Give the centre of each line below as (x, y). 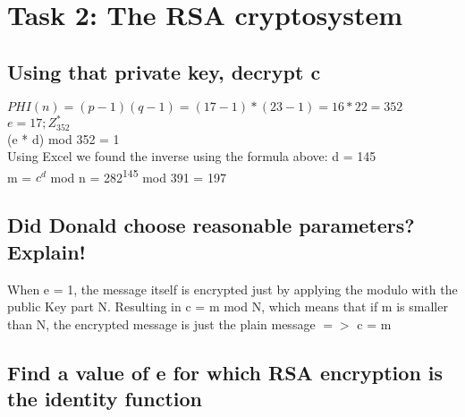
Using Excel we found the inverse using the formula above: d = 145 (192, 156)
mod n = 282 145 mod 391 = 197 (138, 175)
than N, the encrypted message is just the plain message (161, 323)
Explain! (46, 251)
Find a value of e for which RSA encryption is (225, 372)
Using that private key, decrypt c (164, 71)
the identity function (105, 399)
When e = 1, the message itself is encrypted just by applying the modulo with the (232, 289)
